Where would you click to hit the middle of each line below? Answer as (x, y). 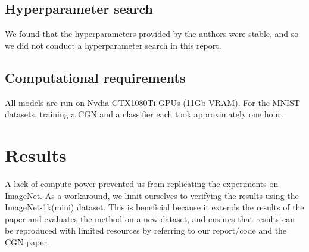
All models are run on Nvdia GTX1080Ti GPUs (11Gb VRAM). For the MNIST (152, 102)
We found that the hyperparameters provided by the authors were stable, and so (152, 34)
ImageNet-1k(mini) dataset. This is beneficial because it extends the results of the (154, 207)
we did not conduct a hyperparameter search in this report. (113, 45)
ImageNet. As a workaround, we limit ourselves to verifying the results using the (152, 195)
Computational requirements (95, 77)
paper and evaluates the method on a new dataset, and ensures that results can (150, 218)
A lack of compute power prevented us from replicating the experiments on (142, 183)
